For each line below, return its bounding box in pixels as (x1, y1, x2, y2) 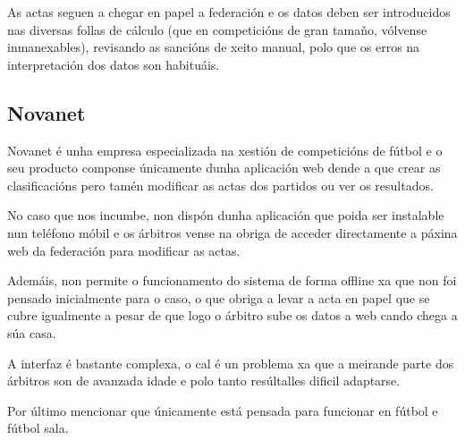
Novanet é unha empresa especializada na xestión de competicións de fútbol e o (7, 140, 443, 159)
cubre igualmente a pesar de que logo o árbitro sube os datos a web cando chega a (7, 306, 458, 325)
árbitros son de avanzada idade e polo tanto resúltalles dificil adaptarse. (7, 371, 401, 390)
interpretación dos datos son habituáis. (7, 55, 220, 73)
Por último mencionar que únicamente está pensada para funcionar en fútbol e (7, 401, 438, 419)
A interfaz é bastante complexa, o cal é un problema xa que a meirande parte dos (7, 353, 454, 372)
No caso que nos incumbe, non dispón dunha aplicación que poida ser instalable (7, 206, 444, 224)
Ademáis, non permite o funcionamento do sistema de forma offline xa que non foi (7, 271, 457, 290)
